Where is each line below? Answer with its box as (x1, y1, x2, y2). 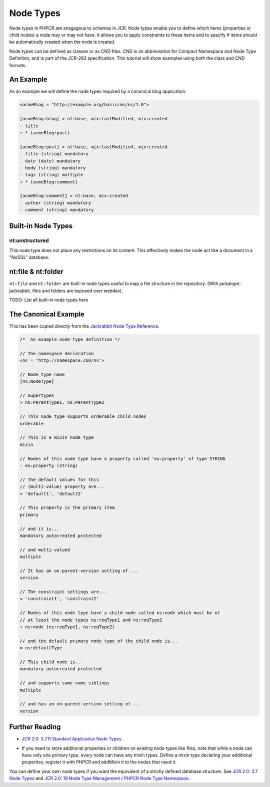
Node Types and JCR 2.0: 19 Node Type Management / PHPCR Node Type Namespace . (9, 775, 190, 781)
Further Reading (9, 723, 61, 731)
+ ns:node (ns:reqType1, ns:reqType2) (19, 624, 115, 630)
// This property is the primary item (19, 505, 115, 510)
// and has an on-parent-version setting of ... (19, 701, 141, 707)
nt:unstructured (9, 237, 49, 244)
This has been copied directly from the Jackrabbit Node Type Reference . (9, 323, 160, 329)
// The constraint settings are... (19, 589, 107, 595)
